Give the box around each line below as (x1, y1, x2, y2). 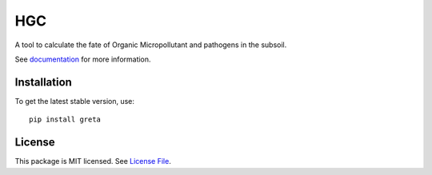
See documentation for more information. (14, 54, 151, 64)
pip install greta (29, 115, 102, 124)
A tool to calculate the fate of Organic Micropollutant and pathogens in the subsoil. (14, 40, 287, 50)
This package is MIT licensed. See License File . (14, 157, 171, 166)
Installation (14, 75, 72, 89)
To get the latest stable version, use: (14, 96, 135, 105)
